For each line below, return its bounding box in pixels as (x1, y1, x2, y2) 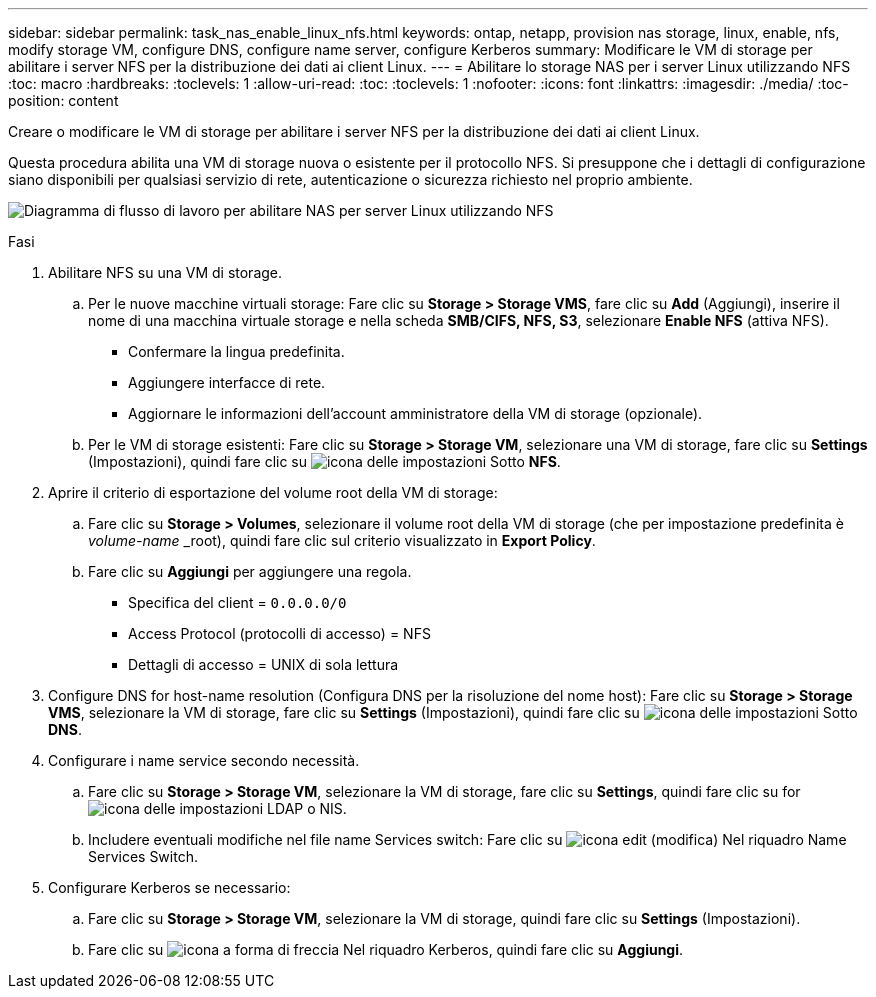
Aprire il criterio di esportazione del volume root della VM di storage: (48, 484, 498, 501)
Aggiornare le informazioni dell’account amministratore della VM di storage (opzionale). (128, 405, 703, 422)
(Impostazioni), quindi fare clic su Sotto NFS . (88, 453, 561, 470)
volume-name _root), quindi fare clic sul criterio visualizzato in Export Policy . (88, 532, 596, 549)
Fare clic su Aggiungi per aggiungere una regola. (88, 563, 412, 580)
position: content (8, 92, 119, 109)
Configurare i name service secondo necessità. (48, 752, 360, 769)
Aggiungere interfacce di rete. (128, 374, 326, 391)
